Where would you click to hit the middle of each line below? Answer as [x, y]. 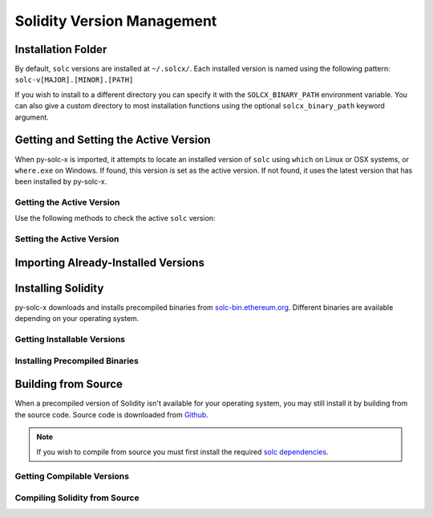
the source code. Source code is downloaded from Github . [111, 414]
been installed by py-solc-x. [61, 181]
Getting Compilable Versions [72, 476]
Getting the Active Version [67, 202]
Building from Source [69, 384]
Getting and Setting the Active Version [113, 140]
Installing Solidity [59, 288]
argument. [32, 117]
